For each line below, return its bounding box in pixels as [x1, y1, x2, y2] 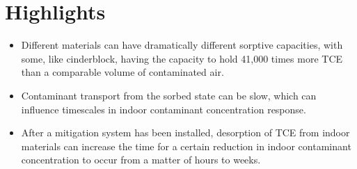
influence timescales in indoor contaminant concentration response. [21, 102, 306, 116]
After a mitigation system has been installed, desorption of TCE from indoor [21, 125, 350, 140]
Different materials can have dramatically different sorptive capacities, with [21, 38, 343, 52]
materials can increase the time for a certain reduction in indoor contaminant [21, 138, 351, 153]
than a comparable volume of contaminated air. [21, 65, 224, 79]
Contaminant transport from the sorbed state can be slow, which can [21, 88, 317, 102]
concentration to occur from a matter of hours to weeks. [21, 152, 261, 167]
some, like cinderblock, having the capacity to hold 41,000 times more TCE [21, 51, 343, 65]
